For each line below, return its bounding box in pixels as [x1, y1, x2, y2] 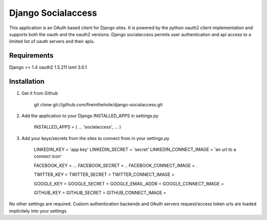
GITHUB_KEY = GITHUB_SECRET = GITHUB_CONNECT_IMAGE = [34, 190, 167, 196]
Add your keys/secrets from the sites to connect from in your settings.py [21, 135, 170, 141]
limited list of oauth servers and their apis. [9, 39, 95, 44]
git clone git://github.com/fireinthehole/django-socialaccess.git [34, 101, 163, 107]
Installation [9, 77, 44, 86]
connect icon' [34, 153, 62, 159]
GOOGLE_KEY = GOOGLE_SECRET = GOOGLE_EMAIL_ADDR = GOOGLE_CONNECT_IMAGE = [34, 180, 224, 186]
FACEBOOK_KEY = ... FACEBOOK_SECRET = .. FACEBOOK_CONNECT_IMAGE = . [34, 162, 198, 168]
